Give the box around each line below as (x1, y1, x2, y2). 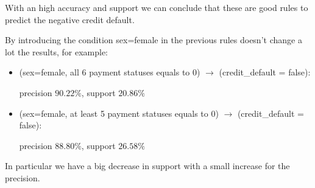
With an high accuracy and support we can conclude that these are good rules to (5, 1, 308, 13)
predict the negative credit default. (5, 13, 135, 26)
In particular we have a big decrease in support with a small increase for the (5, 159, 290, 172)
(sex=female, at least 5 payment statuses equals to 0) (19, 106, 219, 119)
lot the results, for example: (5, 45, 108, 58)
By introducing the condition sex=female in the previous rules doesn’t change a (5, 33, 302, 46)
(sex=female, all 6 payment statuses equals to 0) (19, 66, 200, 78)
